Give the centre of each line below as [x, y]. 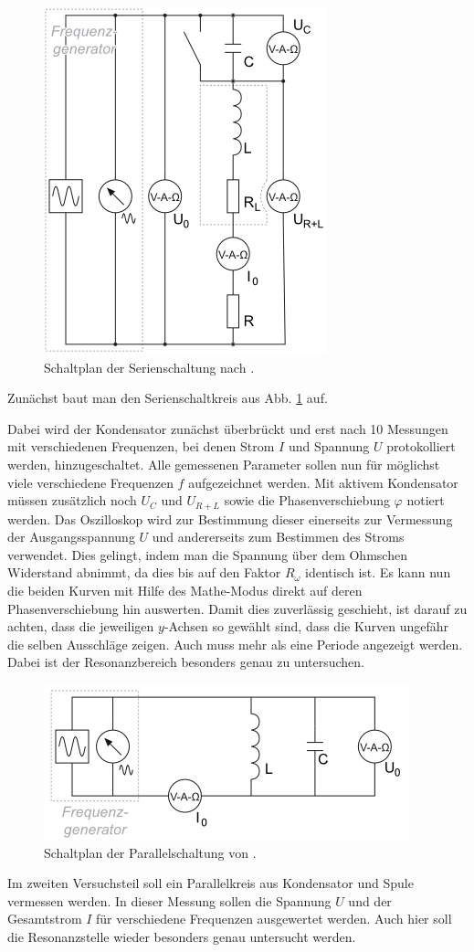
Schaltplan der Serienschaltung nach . [149, 367]
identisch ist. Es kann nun [378, 572]
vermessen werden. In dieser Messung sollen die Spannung [169, 900]
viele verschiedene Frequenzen [90, 482]
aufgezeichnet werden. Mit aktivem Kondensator [323, 482]
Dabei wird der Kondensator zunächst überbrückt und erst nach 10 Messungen [228, 428]
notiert [426, 500]
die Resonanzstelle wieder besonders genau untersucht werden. [182, 936]
